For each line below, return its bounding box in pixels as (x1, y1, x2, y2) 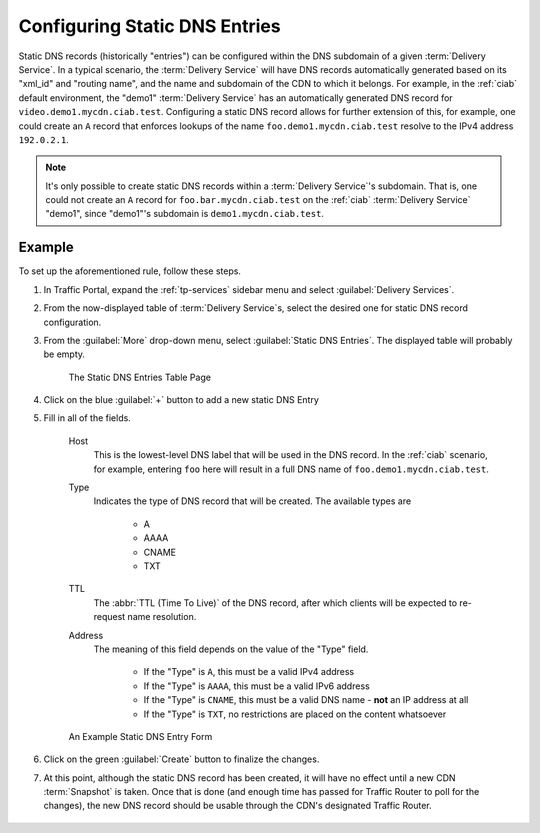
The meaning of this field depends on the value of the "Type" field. (93, 643, 369, 655)
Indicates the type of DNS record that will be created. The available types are (93, 495, 412, 507)
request (93, 611, 126, 623)
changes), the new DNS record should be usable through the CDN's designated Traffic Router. (43, 800, 432, 812)
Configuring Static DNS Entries (18, 15, 281, 37)
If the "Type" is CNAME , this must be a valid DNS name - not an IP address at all (143, 694, 469, 706)
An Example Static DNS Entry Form (68, 730, 213, 742)
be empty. (43, 348, 85, 360)
